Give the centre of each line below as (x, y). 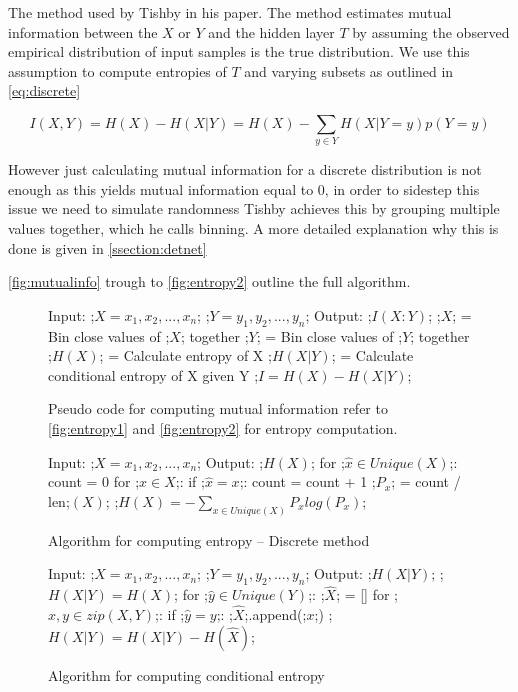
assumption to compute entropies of (117, 70)
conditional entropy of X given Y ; (153, 374)
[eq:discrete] (44, 90)
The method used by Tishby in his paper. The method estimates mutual (230, 12)
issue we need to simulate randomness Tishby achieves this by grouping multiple (254, 208)
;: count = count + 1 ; (307, 481)
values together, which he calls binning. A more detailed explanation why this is (253, 228)
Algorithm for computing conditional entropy (186, 674)
